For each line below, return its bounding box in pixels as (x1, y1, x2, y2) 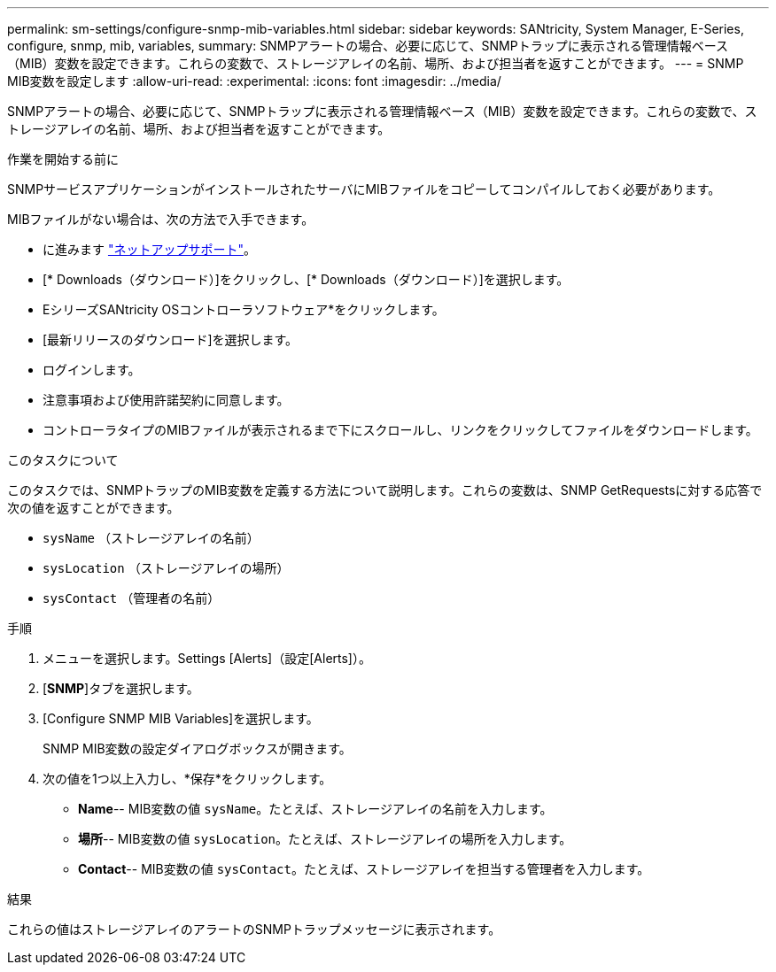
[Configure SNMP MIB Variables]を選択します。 (43, 711, 319, 726)
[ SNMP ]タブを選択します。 (43, 681, 199, 696)
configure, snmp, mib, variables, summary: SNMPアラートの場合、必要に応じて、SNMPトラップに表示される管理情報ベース (7, 38, 728, 53)
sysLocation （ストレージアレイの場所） (43, 560, 290, 575)
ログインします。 (43, 362, 141, 377)
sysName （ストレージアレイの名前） (43, 530, 260, 545)
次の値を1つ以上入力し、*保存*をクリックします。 (43, 771, 332, 786)
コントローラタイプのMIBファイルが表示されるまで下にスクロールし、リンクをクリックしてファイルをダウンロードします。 (43, 422, 758, 437)
